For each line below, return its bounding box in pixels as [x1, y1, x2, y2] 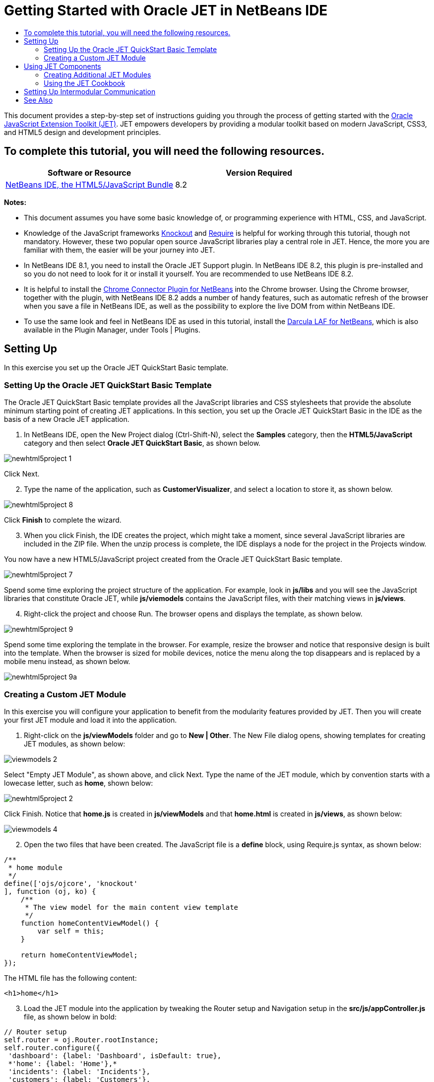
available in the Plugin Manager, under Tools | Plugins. [24, 325, 200, 334]
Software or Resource [47, 167, 131, 178]
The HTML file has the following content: [4, 973, 137, 982]
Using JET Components [24, 62, 101, 70]
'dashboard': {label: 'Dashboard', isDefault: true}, [8, 1051, 222, 1060]
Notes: [4, 198, 27, 206]
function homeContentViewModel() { [20, 919, 159, 927]
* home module [8, 863, 63, 872]
